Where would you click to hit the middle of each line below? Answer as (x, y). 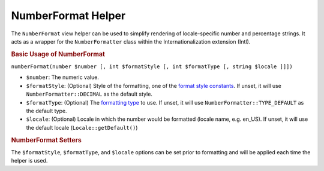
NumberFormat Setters (46, 140)
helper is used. (29, 161)
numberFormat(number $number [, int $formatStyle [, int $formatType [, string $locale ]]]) (152, 66)
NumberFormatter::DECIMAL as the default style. (89, 94)
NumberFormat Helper (68, 16)
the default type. (46, 111)
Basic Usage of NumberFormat (58, 54)
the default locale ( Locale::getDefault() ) (82, 127)
